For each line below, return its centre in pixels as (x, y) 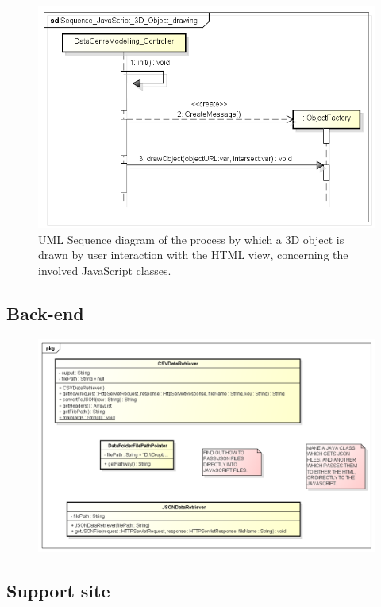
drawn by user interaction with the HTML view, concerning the (193, 255)
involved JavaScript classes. (105, 270)
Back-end (45, 313)
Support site (58, 591)
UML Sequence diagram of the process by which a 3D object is (191, 239)
